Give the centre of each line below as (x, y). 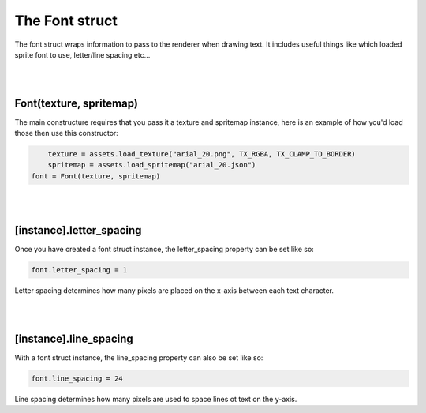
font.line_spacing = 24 (77, 378)
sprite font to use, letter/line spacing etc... (82, 54)
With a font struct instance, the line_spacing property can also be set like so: (139, 357)
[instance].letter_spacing (78, 230)
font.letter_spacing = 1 (79, 270)
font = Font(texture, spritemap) (96, 176)
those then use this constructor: (66, 133)
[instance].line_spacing (74, 338)
